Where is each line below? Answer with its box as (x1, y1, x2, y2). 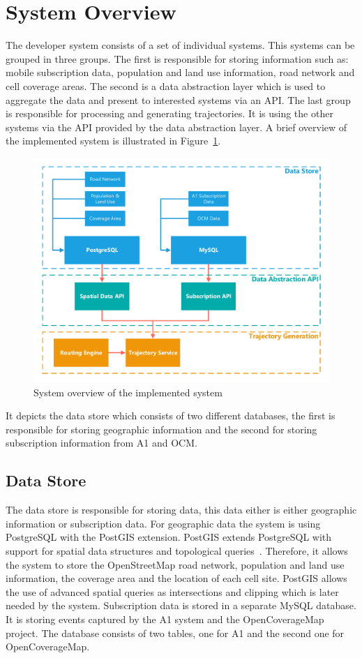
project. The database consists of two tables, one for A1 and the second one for (6, 625, 345, 640)
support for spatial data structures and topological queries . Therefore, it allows (6, 543, 348, 558)
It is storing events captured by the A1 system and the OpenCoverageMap (6, 611, 324, 626)
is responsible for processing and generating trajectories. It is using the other (6, 106, 333, 121)
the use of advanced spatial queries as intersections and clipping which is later (6, 584, 339, 599)
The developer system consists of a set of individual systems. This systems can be (6, 38, 355, 52)
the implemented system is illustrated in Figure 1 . (6, 133, 221, 148)
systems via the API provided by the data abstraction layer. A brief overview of (6, 119, 347, 134)
